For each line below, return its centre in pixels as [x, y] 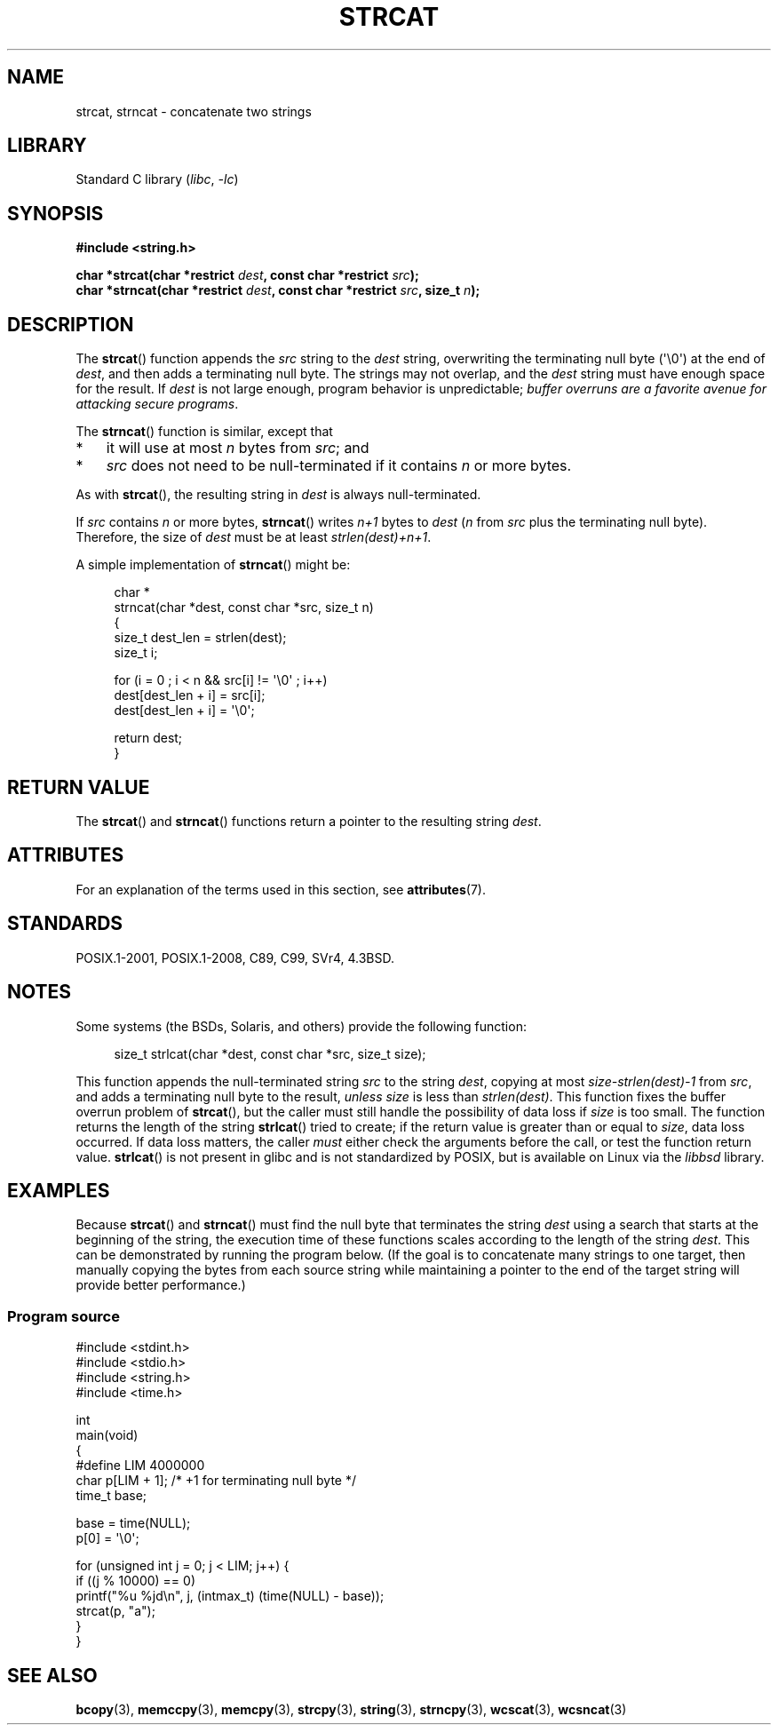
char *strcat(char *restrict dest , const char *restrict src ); [247, 275]
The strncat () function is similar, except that [204, 432]
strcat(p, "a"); [115, 1611]
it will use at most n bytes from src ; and [238, 448]
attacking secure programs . [157, 404]
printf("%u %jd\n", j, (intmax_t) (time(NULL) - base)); [230, 1596]
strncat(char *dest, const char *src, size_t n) [244, 608]
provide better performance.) [161, 1285]
